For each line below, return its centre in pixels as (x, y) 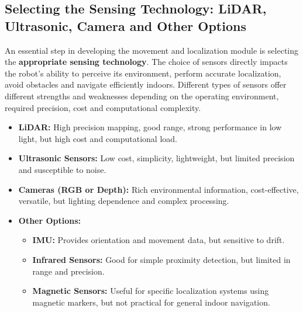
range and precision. (68, 271)
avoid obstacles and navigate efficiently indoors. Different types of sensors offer (146, 84)
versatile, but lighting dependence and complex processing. (124, 201)
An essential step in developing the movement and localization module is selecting (152, 50)
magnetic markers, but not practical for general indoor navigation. (151, 302)
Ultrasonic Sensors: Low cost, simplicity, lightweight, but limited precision (156, 158)
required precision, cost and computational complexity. (103, 107)
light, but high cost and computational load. (98, 138)
